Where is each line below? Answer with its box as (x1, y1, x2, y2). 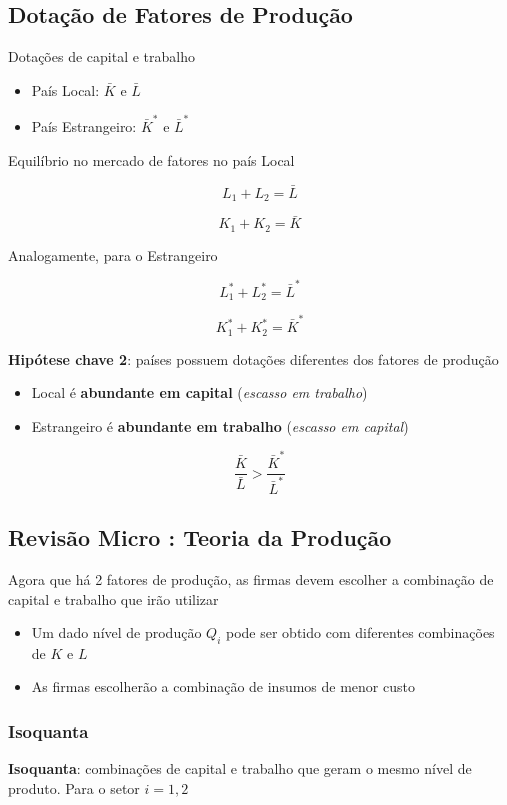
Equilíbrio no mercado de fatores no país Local (8, 149, 295, 170)
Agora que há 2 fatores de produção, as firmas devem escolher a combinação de (8, 568, 494, 589)
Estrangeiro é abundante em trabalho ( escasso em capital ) (31, 415, 409, 436)
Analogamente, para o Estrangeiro (8, 244, 218, 265)
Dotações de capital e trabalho (8, 46, 195, 67)
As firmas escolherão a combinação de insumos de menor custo (31, 676, 415, 697)
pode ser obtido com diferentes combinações (225, 622, 495, 643)
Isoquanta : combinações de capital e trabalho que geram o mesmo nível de (8, 758, 472, 779)
